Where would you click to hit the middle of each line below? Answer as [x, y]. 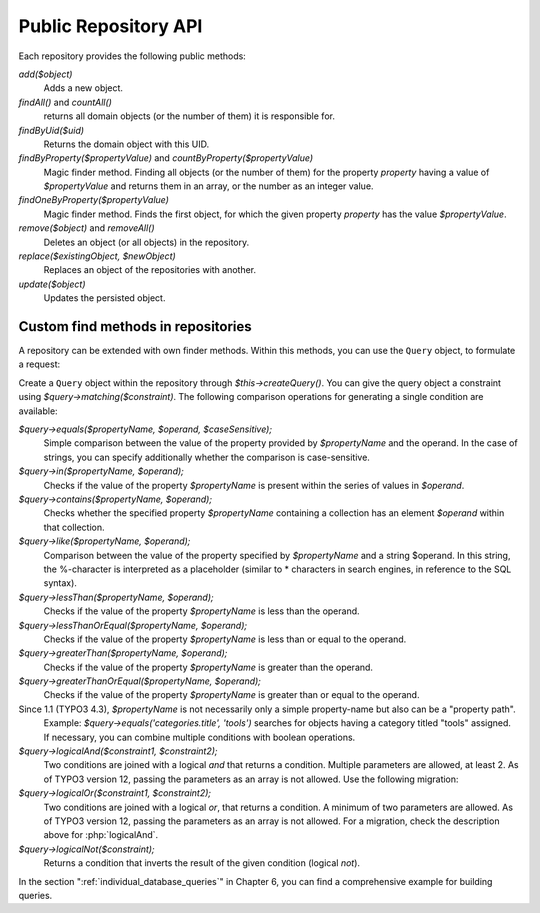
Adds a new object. [83, 88]
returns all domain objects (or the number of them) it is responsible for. [189, 116]
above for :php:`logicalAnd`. [101, 835]
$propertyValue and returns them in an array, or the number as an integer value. [208, 186]
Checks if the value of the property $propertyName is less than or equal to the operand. [225, 639]
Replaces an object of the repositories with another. [150, 270]
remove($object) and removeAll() [86, 228]
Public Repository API [110, 26]
